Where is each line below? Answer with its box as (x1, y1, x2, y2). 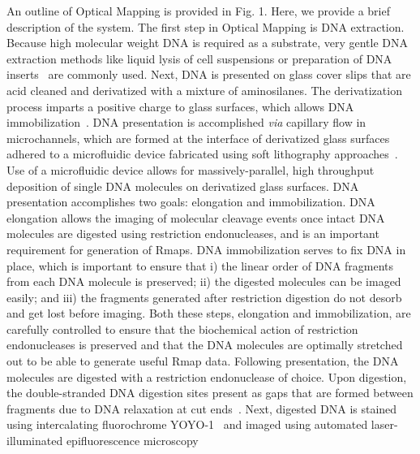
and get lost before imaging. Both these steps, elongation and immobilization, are (6, 305, 411, 322)
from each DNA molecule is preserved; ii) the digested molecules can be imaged (6, 273, 401, 290)
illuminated (6, 432, 63, 449)
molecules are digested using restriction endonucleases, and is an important (6, 225, 379, 242)
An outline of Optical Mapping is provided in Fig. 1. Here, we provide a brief (6, 2, 390, 19)
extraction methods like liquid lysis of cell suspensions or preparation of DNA (6, 50, 392, 67)
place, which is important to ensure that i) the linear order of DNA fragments (6, 257, 394, 274)
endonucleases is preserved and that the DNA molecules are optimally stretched (6, 336, 403, 353)
